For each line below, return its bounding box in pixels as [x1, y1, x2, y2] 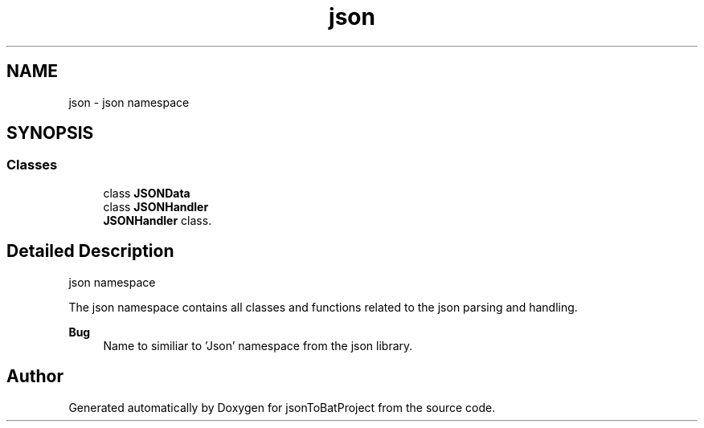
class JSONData [103, 185, 190, 200]
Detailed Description [6, 241, 174, 262]
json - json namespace [68, 95, 190, 109]
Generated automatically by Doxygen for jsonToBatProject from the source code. [68, 400, 496, 414]
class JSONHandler [103, 199, 209, 214]
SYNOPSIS [6, 123, 94, 144]
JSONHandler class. [103, 213, 212, 227]
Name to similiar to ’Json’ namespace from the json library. [103, 338, 413, 353]
